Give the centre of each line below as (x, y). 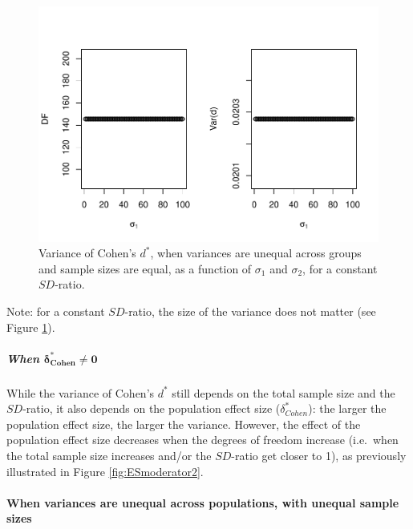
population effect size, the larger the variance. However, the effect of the (184, 424)
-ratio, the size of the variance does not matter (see (250, 311)
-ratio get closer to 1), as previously (319, 456)
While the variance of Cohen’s (81, 392)
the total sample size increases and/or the (109, 456)
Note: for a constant (56, 311)
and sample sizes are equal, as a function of (145, 268)
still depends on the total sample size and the (283, 392)
